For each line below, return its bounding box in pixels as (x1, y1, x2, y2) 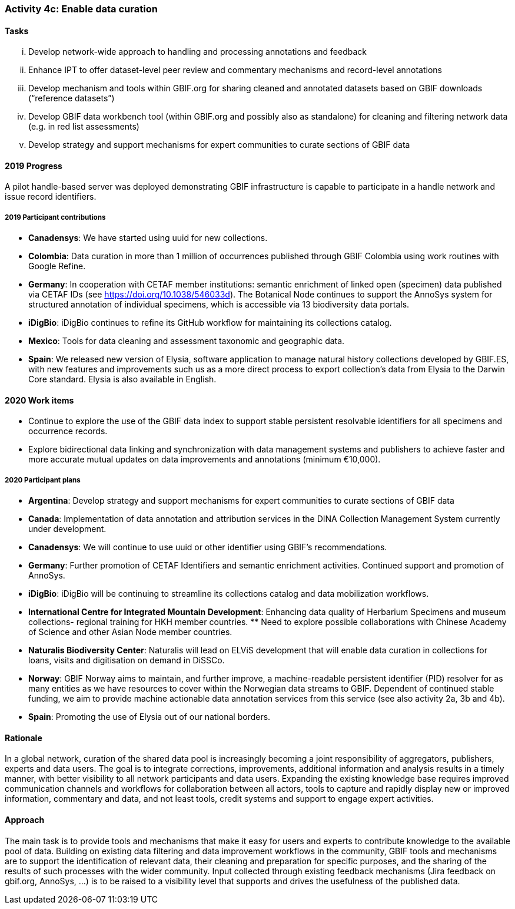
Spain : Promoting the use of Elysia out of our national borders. (28, 712, 271, 722)
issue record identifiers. (5, 191, 97, 202)
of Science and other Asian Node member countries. (28, 627, 232, 637)
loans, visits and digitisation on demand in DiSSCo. (28, 655, 225, 666)
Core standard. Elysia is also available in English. (28, 374, 217, 385)
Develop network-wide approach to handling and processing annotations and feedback (28, 47, 367, 57)
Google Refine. (28, 261, 86, 272)
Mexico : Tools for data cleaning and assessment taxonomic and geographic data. (28, 336, 345, 346)
